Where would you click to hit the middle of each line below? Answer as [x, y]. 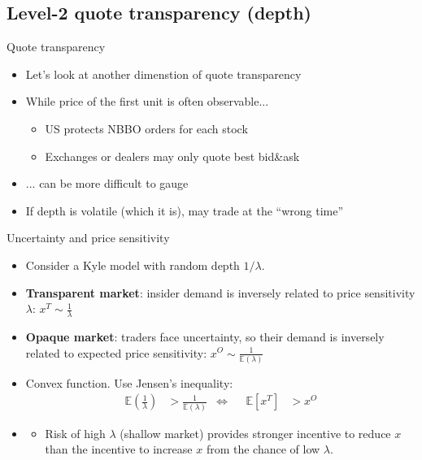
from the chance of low [263, 449]
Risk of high [75, 433]
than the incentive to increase [119, 449]
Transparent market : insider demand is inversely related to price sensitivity [220, 292]
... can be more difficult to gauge [107, 183]
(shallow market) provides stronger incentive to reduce [255, 433]
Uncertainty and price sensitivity [88, 238]
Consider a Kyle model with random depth [133, 265]
